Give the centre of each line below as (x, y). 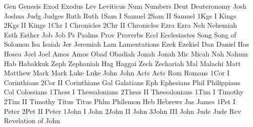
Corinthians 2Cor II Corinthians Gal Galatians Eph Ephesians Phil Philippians (122, 82)
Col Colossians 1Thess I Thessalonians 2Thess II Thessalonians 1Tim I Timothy (124, 92)
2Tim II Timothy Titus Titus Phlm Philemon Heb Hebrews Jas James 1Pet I (120, 101)
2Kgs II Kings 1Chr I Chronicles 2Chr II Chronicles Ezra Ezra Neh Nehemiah (121, 25)
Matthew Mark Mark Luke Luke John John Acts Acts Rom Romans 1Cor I (117, 73)
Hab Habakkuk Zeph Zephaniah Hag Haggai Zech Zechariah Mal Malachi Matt (122, 63)
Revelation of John (32, 120)
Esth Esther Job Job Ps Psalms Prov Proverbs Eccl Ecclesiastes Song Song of (120, 34)
